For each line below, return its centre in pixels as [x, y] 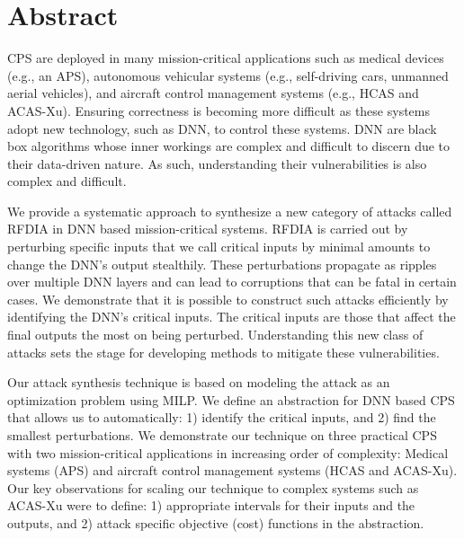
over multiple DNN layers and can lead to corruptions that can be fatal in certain [232, 282]
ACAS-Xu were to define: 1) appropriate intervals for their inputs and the [211, 505]
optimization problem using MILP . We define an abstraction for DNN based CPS [231, 399]
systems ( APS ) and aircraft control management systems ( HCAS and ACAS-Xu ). [232, 470]
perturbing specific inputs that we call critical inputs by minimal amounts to [219, 247]
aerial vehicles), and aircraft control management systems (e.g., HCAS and [213, 93]
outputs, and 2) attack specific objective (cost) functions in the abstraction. [216, 522]
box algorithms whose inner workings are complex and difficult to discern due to [229, 146]
